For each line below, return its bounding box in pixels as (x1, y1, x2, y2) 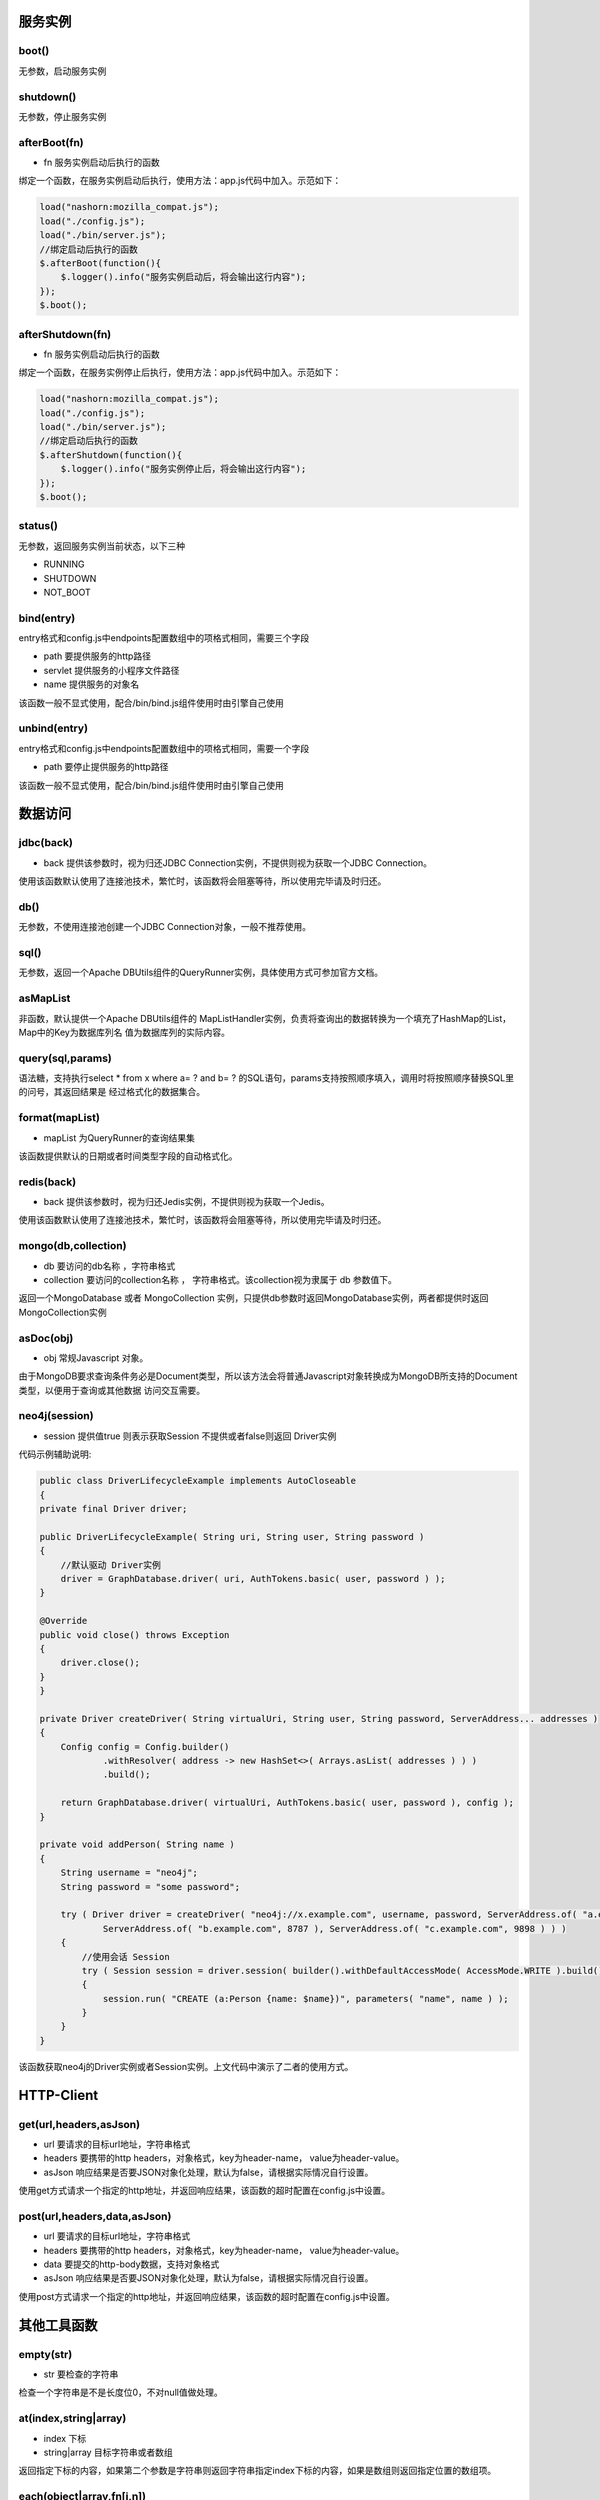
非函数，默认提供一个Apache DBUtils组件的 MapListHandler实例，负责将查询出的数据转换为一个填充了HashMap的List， (18, 1012, 512, 1024)
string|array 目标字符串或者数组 (43, 2446, 174, 2458)
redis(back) (18, 1175, 77, 1189)
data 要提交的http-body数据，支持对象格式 (43, 2258, 220, 2270)
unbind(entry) (18, 721, 89, 735)
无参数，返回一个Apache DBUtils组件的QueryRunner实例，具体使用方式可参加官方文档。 (18, 966, 384, 979)
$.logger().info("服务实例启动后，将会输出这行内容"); (60, 271, 307, 283)
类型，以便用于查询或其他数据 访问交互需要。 (18, 1384, 205, 1396)
